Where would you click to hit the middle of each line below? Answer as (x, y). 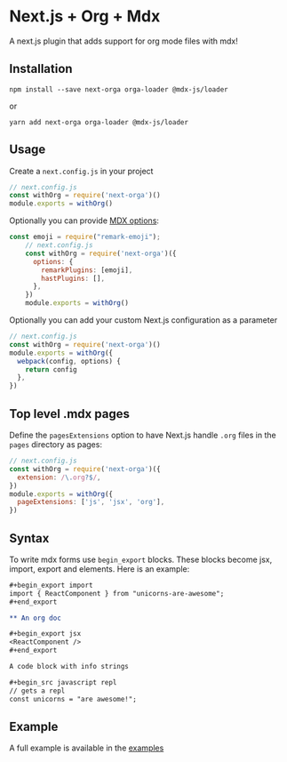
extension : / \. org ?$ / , (59, 477)
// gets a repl (37, 691)
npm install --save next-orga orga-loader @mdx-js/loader (119, 89)
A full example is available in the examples (87, 748)
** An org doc (36, 618)
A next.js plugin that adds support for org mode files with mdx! (124, 41)
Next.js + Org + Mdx (85, 16)
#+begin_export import (51, 585)
